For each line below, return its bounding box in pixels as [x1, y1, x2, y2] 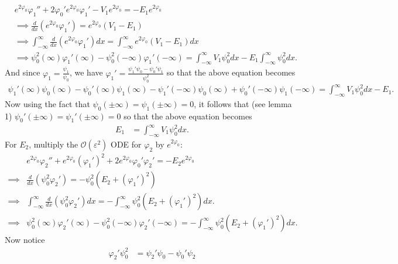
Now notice [5, 234, 45, 246]
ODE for [111, 138, 142, 150]
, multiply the [29, 138, 78, 150]
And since [5, 66, 40, 78]
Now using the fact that [5, 97, 90, 109]
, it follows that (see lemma [194, 97, 292, 109]
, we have [69, 66, 103, 78]
